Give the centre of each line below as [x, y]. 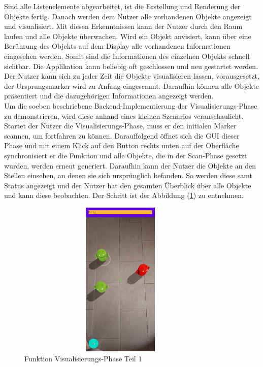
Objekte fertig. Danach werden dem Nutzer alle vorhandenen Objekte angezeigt [128, 16]
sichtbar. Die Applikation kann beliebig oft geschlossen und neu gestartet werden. [131, 66]
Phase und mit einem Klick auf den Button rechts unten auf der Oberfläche [122, 145]
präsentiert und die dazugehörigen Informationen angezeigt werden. [109, 96]
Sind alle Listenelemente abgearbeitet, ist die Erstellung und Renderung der [122, 6]
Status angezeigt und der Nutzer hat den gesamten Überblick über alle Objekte [128, 185]
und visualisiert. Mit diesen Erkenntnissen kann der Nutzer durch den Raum [123, 26]
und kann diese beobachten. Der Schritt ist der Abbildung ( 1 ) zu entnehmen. [124, 195]
